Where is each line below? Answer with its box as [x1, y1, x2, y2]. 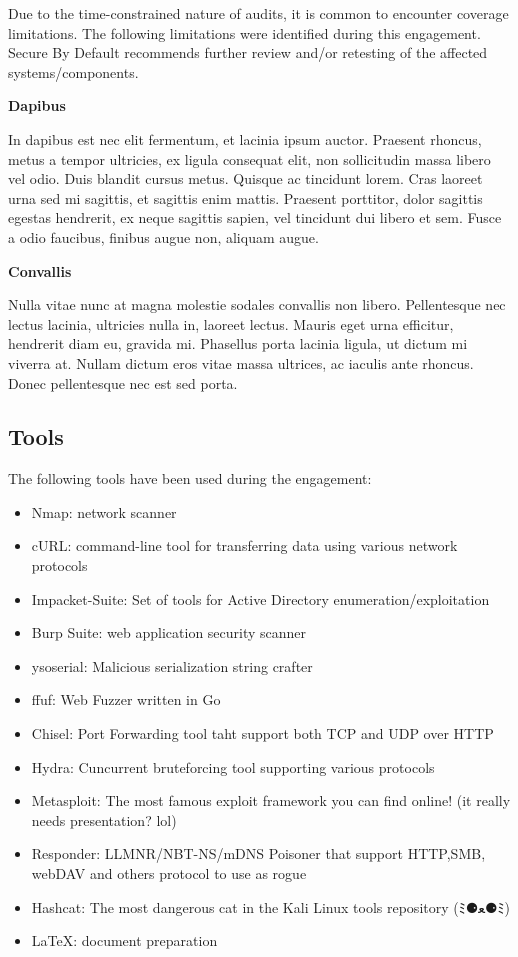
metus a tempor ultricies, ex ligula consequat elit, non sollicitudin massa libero [8, 148, 491, 169]
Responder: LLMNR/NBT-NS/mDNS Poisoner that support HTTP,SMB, [31, 843, 486, 864]
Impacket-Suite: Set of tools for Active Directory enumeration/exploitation [31, 588, 490, 609]
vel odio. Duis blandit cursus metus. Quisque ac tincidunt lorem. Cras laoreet [8, 168, 483, 189]
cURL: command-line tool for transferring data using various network [31, 535, 458, 556]
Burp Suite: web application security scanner [31, 622, 307, 643]
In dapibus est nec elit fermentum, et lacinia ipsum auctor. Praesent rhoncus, [8, 128, 482, 149]
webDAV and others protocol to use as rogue [31, 863, 307, 884]
